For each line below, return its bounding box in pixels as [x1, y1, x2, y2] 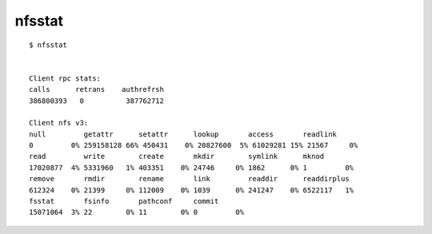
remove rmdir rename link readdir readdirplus [29, 174, 350, 184]
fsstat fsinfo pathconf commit [29, 196, 219, 206]
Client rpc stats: [29, 73, 102, 83]
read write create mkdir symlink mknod [29, 152, 325, 161]
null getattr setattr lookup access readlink [29, 129, 338, 139]
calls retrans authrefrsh [29, 85, 164, 94]
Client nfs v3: [29, 118, 89, 128]
